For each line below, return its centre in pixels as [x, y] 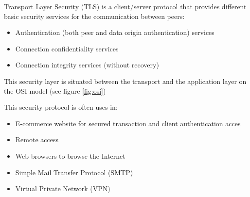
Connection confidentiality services [67, 48]
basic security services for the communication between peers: [94, 16]
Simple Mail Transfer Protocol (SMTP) [74, 172]
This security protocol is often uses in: [61, 107]
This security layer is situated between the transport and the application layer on [125, 81]
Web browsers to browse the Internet [70, 156]
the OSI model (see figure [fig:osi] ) [55, 90]
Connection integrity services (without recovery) [87, 65]
